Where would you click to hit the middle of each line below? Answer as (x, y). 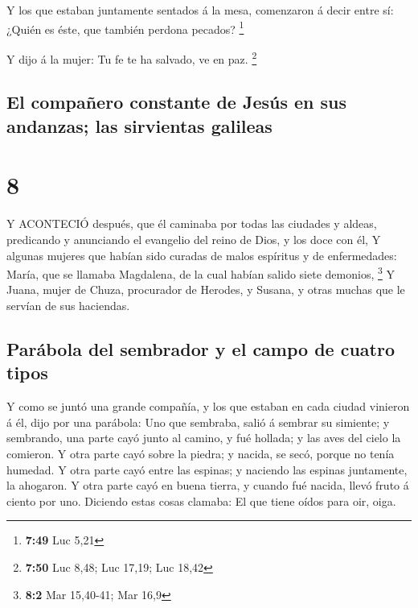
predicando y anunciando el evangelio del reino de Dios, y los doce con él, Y (194, 239)
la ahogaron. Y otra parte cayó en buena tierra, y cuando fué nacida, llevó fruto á (208, 485)
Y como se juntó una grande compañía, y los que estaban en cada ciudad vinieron (208, 406)
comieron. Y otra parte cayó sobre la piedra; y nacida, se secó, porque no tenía (201, 453)
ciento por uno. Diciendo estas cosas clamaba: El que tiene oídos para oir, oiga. (201, 500)
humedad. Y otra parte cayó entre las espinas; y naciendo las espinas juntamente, (207, 469)
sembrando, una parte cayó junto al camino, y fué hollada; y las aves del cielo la (204, 438)
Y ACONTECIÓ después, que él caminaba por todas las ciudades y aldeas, (192, 223)
